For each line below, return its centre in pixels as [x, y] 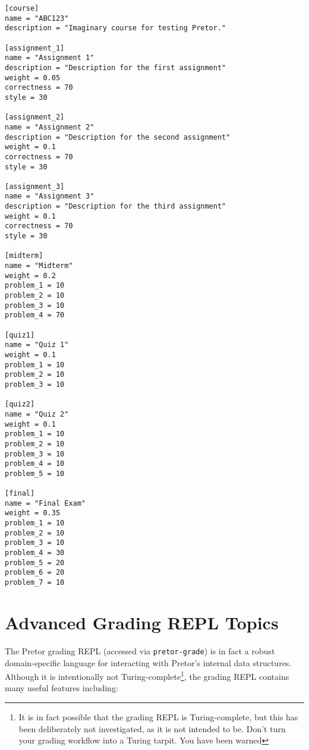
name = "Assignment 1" [50, 58]
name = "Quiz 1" [37, 345]
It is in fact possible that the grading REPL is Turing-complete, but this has [158, 716]
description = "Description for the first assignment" [116, 67]
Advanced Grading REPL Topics [142, 622]
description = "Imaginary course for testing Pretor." [116, 28]
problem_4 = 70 [35, 315]
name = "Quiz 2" [37, 414]
